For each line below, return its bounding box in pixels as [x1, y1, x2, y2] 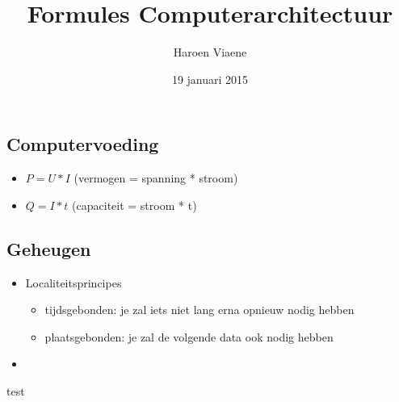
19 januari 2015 [171, 70, 249, 87]
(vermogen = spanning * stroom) [73, 170, 238, 186]
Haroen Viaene [173, 44, 247, 61]
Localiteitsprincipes [25, 274, 122, 291]
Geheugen [6, 236, 91, 261]
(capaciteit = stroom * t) [72, 196, 197, 213]
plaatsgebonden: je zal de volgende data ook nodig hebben [44, 328, 334, 345]
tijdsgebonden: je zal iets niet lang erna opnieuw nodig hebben [44, 301, 355, 318]
